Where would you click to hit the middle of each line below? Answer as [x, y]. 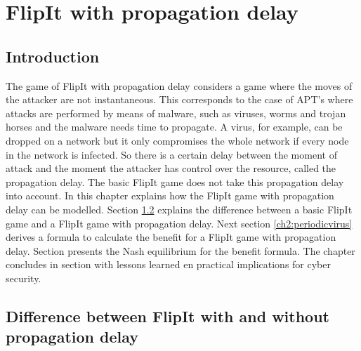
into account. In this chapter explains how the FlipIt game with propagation [170, 196]
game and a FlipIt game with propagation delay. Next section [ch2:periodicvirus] [179, 223]
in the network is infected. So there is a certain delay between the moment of [171, 154]
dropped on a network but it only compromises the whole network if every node [177, 140]
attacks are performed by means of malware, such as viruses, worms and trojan [176, 113]
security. [24, 278]
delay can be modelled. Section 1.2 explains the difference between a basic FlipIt [179, 209]
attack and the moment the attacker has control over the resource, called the [171, 168]
